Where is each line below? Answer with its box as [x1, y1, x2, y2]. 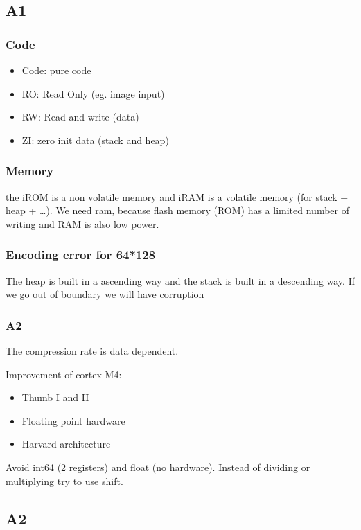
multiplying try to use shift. [6, 473, 123, 488]
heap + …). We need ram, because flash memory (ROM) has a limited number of [6, 203, 350, 218]
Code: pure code [21, 63, 91, 77]
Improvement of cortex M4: [6, 366, 122, 381]
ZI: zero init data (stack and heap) [21, 132, 169, 147]
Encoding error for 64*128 [6, 246, 156, 263]
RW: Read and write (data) [21, 109, 139, 124]
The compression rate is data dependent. [6, 344, 179, 357]
